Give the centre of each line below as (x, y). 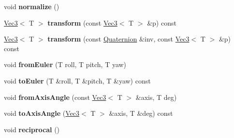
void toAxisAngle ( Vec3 (42, 113)
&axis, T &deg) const (141, 113)
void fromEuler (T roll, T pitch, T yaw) (65, 64)
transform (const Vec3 (82, 22)
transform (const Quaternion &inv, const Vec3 (118, 39)
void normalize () (32, 6)
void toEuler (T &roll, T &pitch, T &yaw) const (77, 80)
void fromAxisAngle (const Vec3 (55, 97)
